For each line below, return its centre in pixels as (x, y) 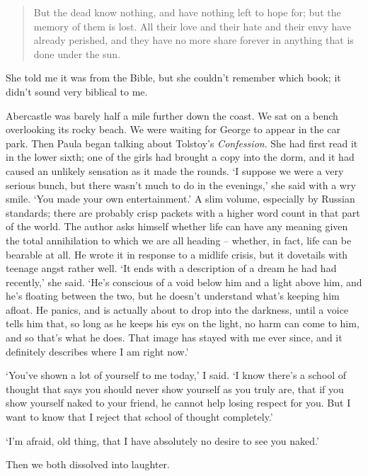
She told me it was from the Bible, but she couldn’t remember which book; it (173, 78)
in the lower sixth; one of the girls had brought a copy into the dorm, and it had (180, 157)
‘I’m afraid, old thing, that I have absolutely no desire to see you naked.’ (162, 440)
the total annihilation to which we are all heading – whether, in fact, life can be (179, 240)
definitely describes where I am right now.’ (97, 351)
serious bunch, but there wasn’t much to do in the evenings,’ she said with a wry (181, 185)
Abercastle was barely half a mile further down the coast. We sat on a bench (172, 115)
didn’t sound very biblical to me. (77, 91)
